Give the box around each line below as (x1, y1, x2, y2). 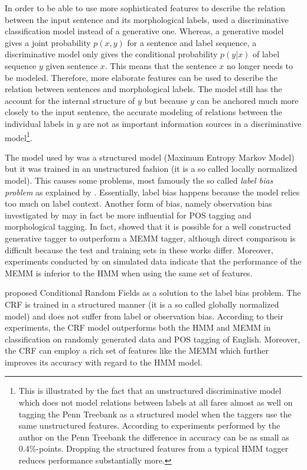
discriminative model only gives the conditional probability (5, 48, 218, 60)
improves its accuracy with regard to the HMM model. (5, 355, 203, 368)
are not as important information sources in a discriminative (83, 117, 302, 129)
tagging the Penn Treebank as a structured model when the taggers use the (18, 407, 292, 420)
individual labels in (5, 117, 74, 129)
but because (144, 94, 188, 106)
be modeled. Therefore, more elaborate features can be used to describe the (5, 71, 278, 83)
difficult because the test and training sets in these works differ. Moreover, (5, 243, 273, 256)
